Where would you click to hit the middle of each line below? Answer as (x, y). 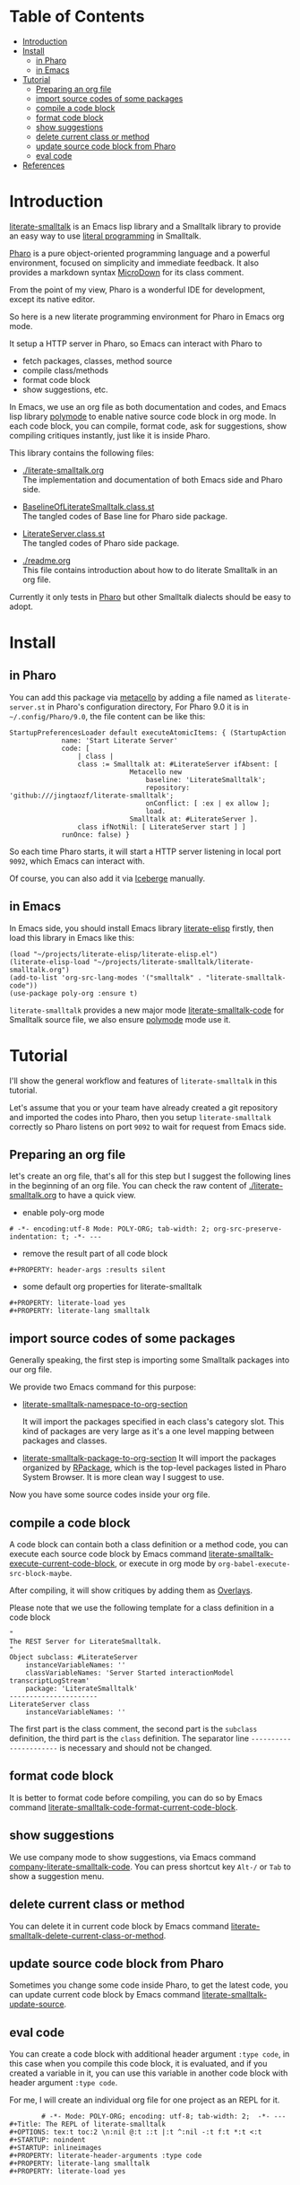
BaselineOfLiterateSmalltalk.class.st (88, 506)
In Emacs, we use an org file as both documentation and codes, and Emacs (148, 406)
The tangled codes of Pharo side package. (101, 543)
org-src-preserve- (248, 1229)
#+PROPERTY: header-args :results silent (88, 1270)
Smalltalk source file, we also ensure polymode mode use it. (120, 1019)
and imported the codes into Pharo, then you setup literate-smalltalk (140, 1117)
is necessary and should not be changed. (136, 1748)
